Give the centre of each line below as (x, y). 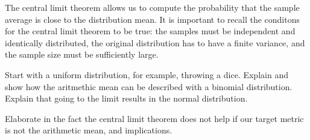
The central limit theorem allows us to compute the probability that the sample (152, 7)
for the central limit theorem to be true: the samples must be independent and (150, 31)
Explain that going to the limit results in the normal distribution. (126, 98)
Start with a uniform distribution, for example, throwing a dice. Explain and (147, 74)
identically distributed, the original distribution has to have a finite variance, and (155, 42)
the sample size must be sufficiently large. (82, 54)
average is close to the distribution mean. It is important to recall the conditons (152, 19)
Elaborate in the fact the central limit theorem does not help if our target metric (154, 118)
